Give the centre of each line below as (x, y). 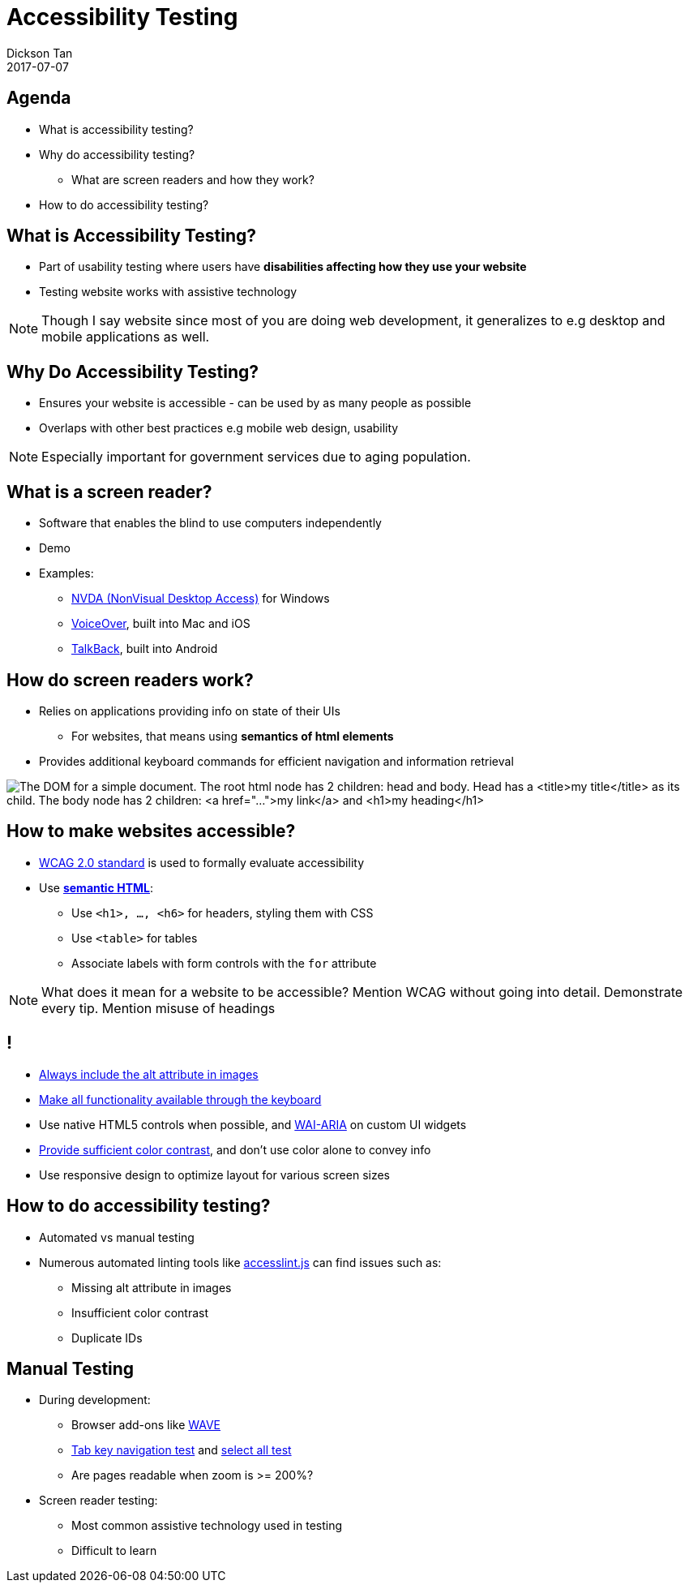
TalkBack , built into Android (145, 649)
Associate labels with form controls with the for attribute (224, 963)
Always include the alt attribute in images (149, 1074)
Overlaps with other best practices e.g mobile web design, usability (219, 428)
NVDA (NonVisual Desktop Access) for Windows (201, 599)
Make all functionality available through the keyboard (180, 1099)
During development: (95, 1400)
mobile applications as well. (126, 337)
